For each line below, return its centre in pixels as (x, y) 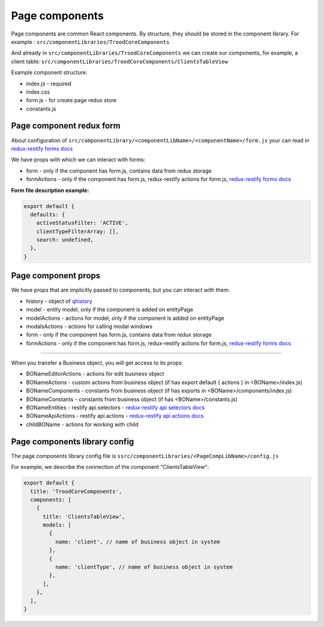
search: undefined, (65, 240)
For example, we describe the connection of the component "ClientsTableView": (110, 467)
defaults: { (48, 214)
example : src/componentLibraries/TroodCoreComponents (90, 41)
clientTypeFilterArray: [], (78, 231)
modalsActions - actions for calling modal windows (89, 326)
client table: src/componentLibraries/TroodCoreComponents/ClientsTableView (119, 61)
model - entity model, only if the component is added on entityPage (109, 310)
